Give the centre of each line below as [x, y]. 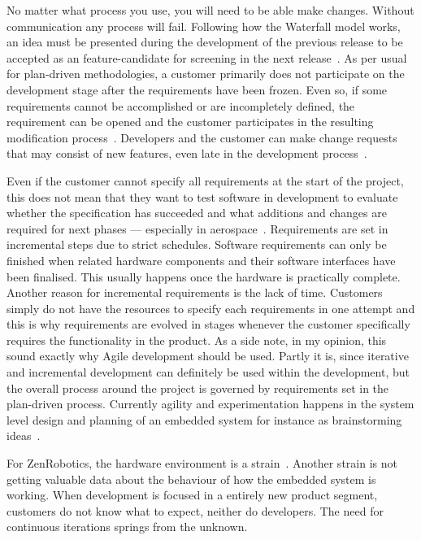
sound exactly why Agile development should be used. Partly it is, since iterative [208, 356]
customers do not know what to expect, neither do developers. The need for [195, 510]
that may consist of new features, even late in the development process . [187, 153]
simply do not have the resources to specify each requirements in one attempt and [211, 308]
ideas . [24, 435]
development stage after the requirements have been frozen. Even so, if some [197, 89]
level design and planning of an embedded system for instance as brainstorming [204, 419]
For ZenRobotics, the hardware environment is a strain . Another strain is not [202, 463]
